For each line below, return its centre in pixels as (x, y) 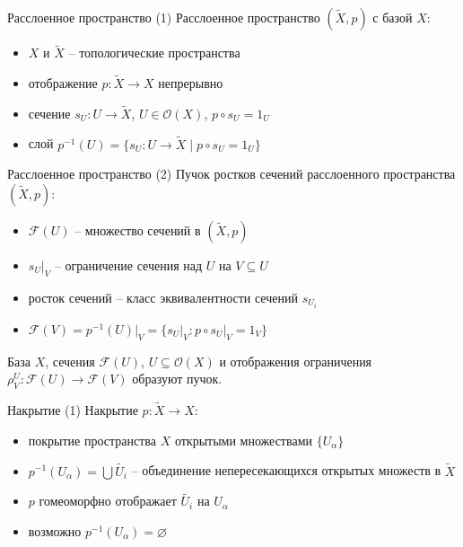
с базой (393, 17)
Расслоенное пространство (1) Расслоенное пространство (164, 17)
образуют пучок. (177, 379)
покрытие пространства (92, 440)
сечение (49, 113)
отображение (63, 83)
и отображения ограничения (296, 361)
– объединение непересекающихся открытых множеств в (286, 470)
